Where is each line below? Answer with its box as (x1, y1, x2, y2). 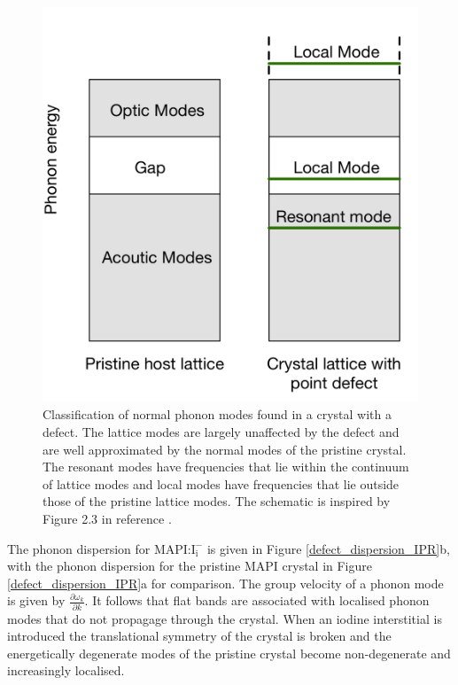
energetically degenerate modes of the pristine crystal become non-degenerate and (7, 643, 451, 662)
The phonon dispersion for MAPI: (7, 539, 191, 557)
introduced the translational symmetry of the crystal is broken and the (7, 627, 392, 645)
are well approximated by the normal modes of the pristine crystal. (43, 440, 407, 458)
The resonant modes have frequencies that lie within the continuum (43, 457, 409, 476)
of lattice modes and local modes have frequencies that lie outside (43, 474, 400, 493)
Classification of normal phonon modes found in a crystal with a (43, 405, 392, 424)
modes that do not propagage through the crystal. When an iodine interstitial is (7, 609, 442, 627)
